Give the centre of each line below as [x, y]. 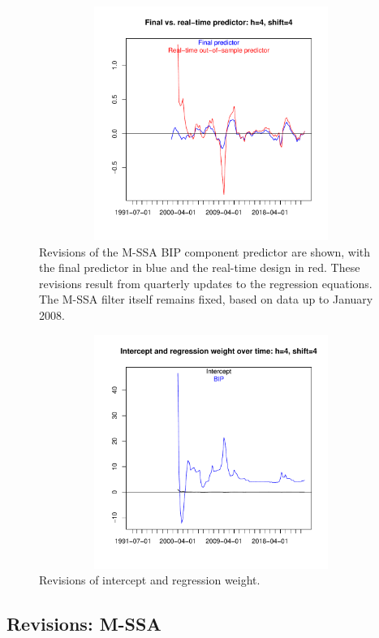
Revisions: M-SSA [84, 624]
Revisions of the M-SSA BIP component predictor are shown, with [205, 251]
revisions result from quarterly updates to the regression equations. [206, 283]
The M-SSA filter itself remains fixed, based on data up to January [206, 299]
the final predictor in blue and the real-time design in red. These [200, 267]
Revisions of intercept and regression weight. [150, 580]
